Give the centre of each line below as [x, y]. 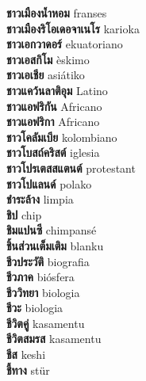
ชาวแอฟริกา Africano [53, 122]
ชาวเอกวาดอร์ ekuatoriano [65, 44]
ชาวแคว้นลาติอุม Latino [57, 90]
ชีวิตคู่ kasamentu [46, 323]
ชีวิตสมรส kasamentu [54, 339]
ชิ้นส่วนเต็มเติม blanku [55, 245]
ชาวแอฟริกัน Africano [54, 106]
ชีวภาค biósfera [40, 277]
